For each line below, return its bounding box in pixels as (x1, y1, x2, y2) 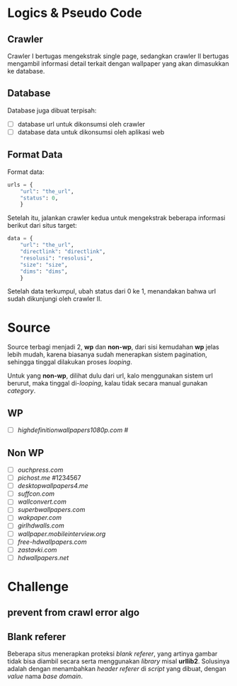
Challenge (7, 579, 69, 595)
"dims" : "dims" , (20, 267, 69, 275)
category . (7, 387, 36, 395)
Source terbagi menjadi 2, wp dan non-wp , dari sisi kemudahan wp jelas (7, 343, 219, 351)
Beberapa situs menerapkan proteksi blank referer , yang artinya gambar (7, 649, 218, 658)
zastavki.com (17, 545, 57, 554)
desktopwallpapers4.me (17, 482, 88, 490)
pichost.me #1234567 (17, 474, 81, 482)
